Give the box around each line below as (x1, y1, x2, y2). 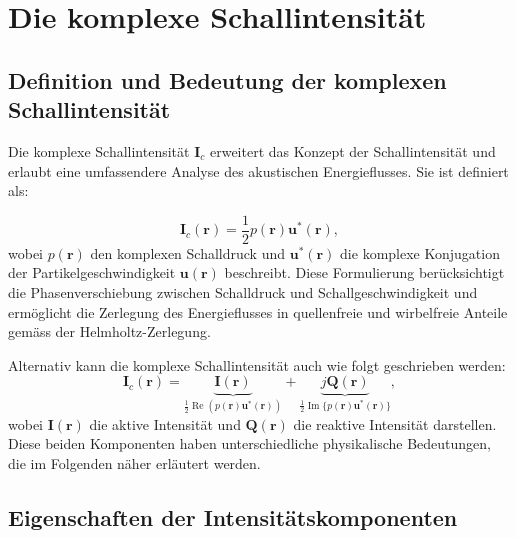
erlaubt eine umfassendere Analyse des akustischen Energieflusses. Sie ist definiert (8, 160, 509, 181)
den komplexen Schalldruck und (90, 242, 286, 263)
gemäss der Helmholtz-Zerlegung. (8, 321, 211, 342)
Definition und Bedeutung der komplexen (8, 64, 447, 95)
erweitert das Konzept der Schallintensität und (209, 140, 496, 161)
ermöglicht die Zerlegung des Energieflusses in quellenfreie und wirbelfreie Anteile (8, 301, 508, 322)
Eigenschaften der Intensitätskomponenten (8, 501, 458, 532)
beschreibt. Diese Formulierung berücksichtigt (224, 262, 505, 283)
